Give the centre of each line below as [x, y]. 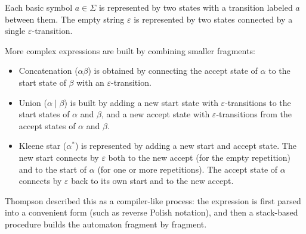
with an [90, 82]
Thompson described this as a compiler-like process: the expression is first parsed [153, 200]
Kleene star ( [43, 146]
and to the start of [53, 169]
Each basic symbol [39, 7]
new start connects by [59, 157]
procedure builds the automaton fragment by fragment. [106, 224]
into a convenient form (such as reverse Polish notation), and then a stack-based [152, 212]
